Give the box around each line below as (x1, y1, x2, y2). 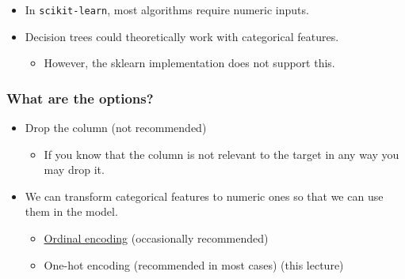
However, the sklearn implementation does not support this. (44, 55, 335, 71)
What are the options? (6, 88, 154, 107)
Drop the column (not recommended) (25, 119, 207, 136)
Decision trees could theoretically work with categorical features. (25, 28, 339, 44)
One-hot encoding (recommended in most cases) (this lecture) (44, 256, 344, 273)
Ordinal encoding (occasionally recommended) (44, 230, 269, 247)
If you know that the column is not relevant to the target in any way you (44, 145, 399, 162)
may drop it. (44, 161, 105, 178)
